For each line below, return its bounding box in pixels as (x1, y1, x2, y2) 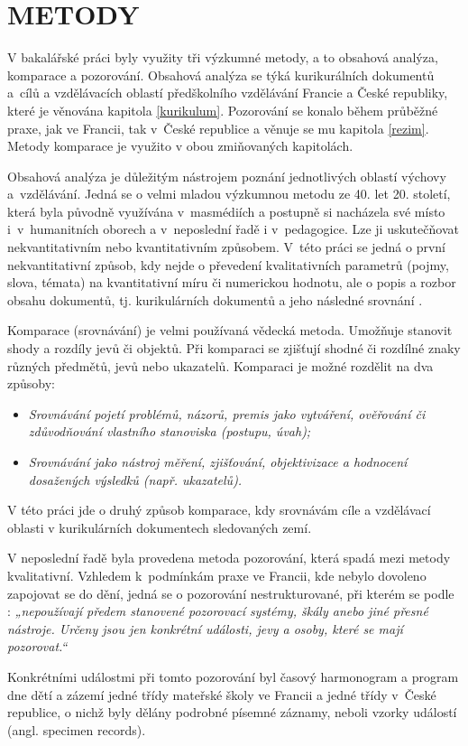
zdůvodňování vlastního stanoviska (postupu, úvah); (28, 422, 311, 441)
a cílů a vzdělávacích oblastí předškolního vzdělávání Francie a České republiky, (7, 83, 448, 102)
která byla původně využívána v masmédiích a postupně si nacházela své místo (7, 201, 445, 220)
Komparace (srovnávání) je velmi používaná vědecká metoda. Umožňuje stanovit (7, 321, 453, 340)
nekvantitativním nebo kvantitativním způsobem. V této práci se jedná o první (7, 238, 445, 256)
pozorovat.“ (7, 637, 68, 656)
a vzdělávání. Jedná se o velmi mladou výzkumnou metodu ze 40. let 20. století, (7, 184, 451, 203)
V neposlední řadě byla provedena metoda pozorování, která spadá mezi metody (7, 548, 451, 567)
